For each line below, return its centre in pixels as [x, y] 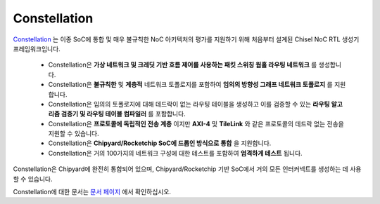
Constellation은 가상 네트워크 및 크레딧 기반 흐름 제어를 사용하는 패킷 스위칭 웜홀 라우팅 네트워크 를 [183, 65]
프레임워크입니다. [37, 48]
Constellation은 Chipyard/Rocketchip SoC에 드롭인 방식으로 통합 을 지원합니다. [160, 143]
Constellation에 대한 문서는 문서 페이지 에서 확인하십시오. [92, 192]
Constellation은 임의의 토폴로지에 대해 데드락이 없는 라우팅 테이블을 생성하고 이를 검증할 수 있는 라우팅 [189, 104]
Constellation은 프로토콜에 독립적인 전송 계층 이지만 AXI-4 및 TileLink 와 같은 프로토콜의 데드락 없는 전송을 [196, 123]
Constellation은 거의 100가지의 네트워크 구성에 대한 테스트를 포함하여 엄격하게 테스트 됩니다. [175, 153]
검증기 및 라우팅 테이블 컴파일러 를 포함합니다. [123, 114]
